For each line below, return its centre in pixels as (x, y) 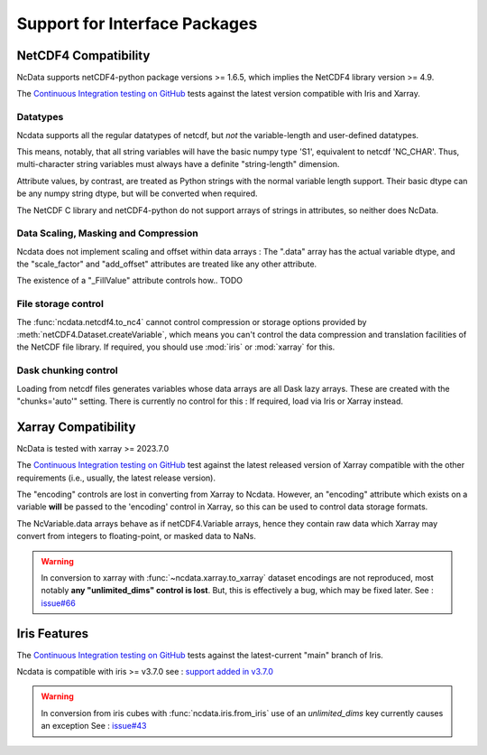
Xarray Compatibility (76, 427)
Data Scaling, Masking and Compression (107, 233)
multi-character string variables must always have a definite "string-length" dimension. (178, 164)
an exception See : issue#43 (94, 726)
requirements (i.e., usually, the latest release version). (116, 478)
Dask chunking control (67, 370)
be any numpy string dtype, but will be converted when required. (137, 193)
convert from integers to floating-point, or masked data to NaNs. (137, 536)
